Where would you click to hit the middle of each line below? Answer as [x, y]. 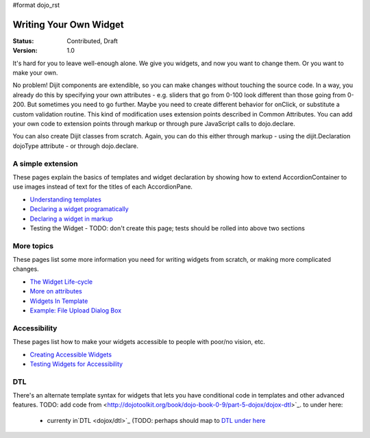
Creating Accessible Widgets [71, 354]
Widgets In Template [59, 301]
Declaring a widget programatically [79, 209]
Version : [25, 51]
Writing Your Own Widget [68, 24]
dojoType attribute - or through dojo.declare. [75, 146]
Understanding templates [66, 199]
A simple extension [45, 163]
